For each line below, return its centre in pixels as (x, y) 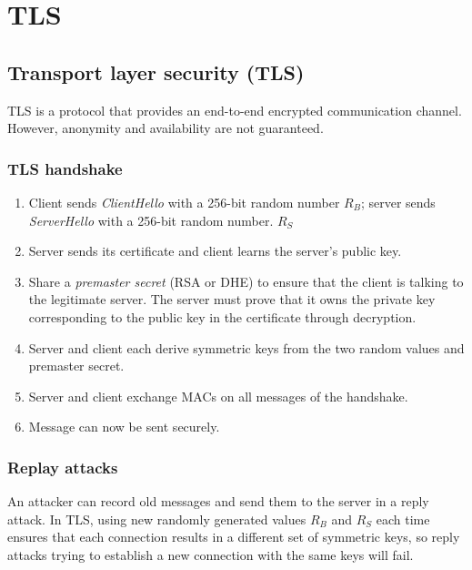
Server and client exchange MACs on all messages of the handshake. (218, 396)
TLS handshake (65, 168)
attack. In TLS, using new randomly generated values (157, 519)
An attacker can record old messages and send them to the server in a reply (218, 501)
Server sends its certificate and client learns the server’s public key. (215, 251)
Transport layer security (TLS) (156, 71)
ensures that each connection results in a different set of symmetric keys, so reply (234, 537)
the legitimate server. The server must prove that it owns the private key (232, 299)
